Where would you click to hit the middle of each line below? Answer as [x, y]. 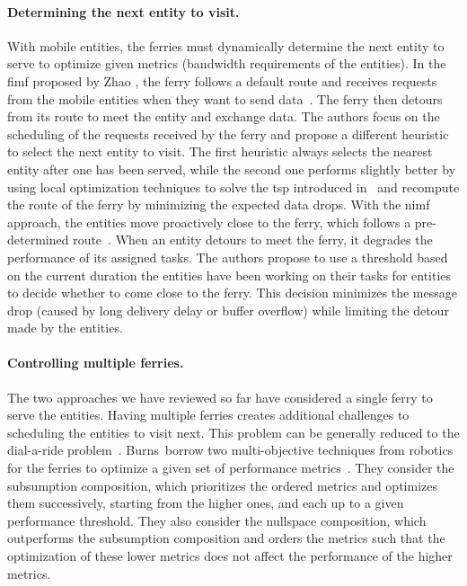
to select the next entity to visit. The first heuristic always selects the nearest [220, 151]
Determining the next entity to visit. [123, 11]
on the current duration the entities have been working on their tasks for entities [229, 275]
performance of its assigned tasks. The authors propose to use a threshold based [228, 257]
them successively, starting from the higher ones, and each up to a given [206, 503]
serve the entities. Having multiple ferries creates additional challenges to [208, 415]
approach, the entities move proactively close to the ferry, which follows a [209, 222]
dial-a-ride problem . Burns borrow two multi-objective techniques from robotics [230, 450]
